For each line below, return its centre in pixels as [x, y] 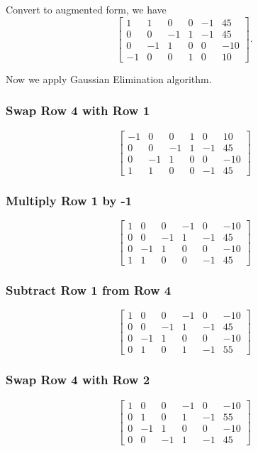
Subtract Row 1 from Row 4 [89, 289]
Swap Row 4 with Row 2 [78, 380]
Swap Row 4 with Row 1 [78, 110]
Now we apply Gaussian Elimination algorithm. [109, 78]
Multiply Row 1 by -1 [69, 200]
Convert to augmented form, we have [86, 9]
